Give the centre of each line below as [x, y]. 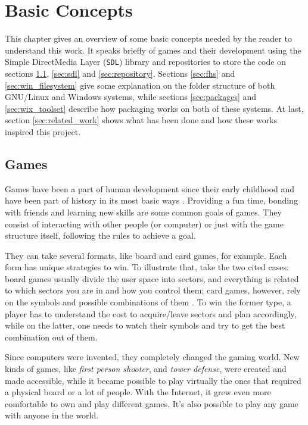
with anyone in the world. [52, 415]
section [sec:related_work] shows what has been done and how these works [141, 120]
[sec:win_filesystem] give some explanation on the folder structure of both [140, 85]
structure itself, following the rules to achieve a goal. [100, 235]
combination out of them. [51, 337]
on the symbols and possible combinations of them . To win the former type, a [148, 302]
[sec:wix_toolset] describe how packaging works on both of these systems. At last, [154, 108]
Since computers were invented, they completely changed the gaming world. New [152, 357]
